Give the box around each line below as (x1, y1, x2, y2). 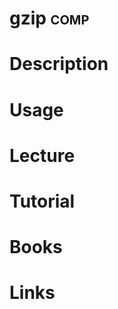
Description (9, 53, 109, 76)
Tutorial (9, 190, 76, 212)
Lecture (9, 144, 76, 167)
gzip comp (9, 7, 90, 30)
